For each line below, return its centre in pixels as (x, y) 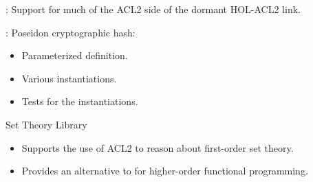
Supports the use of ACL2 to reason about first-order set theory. (158, 147)
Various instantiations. (69, 78)
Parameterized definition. (75, 55)
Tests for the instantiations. (80, 101)
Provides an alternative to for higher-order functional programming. (165, 171)
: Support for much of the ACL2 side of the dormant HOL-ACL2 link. (153, 9)
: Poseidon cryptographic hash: (71, 32)
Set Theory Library (46, 124)
